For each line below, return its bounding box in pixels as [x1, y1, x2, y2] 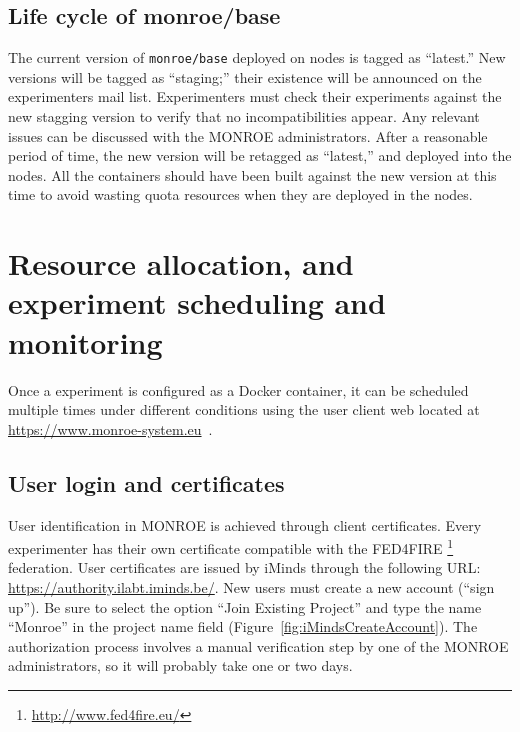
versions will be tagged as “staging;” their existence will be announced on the [8, 66, 482, 87]
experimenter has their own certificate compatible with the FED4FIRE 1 [8, 535, 454, 558]
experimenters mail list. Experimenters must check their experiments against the [8, 86, 502, 107]
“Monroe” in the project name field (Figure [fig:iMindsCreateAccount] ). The [8, 616, 478, 637]
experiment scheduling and [8, 282, 386, 323]
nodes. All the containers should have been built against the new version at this [8, 164, 497, 185]
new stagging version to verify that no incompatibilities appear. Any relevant [8, 106, 480, 127]
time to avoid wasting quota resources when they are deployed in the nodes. [8, 184, 473, 205]
